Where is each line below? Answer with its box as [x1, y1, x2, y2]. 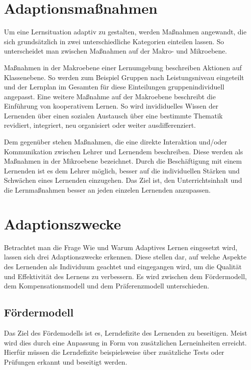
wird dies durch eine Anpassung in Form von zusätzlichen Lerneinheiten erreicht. [4, 337, 247, 347]
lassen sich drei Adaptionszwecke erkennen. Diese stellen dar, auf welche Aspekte [4, 252, 247, 262]
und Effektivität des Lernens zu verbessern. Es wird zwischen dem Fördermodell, [4, 271, 247, 281]
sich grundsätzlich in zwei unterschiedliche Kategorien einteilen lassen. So [4, 36, 224, 46]
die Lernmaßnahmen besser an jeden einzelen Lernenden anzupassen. [4, 185, 211, 195]
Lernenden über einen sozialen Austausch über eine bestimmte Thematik [4, 110, 223, 120]
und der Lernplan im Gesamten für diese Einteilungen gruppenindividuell [4, 82, 225, 92]
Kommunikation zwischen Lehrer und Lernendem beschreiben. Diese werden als [4, 146, 243, 156]
